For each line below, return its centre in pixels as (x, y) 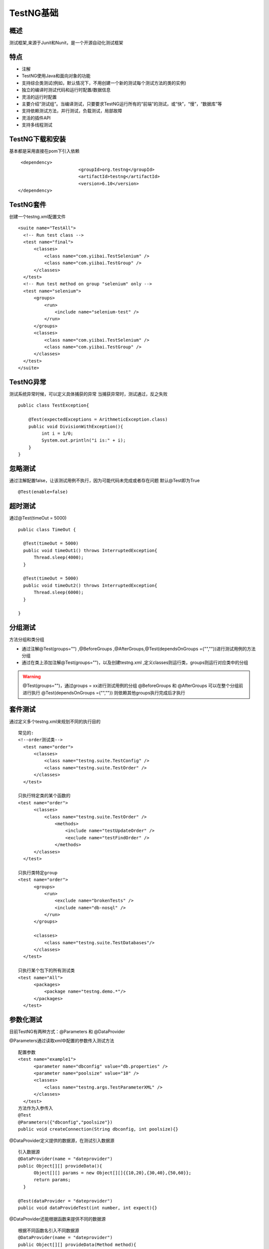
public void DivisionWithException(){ (76, 426)
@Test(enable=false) (43, 492)
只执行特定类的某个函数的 (44, 796)
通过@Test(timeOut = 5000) (38, 518)
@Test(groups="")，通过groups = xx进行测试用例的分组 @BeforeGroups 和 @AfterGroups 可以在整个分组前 (133, 686)
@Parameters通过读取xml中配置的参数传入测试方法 (62, 1041)
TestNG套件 (28, 205)
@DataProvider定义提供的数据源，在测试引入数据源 (62, 1140)
